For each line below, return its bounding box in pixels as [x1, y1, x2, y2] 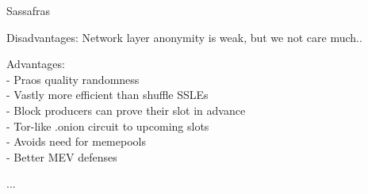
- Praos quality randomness [6, 70, 140, 87]
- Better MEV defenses [6, 148, 117, 165]
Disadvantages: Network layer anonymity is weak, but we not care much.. [6, 29, 362, 45]
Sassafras [6, 2, 51, 18]
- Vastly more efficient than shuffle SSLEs [6, 86, 209, 103]
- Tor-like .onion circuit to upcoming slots [6, 117, 209, 134]
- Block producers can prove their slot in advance [6, 101, 246, 118]
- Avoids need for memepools [6, 133, 146, 150]
